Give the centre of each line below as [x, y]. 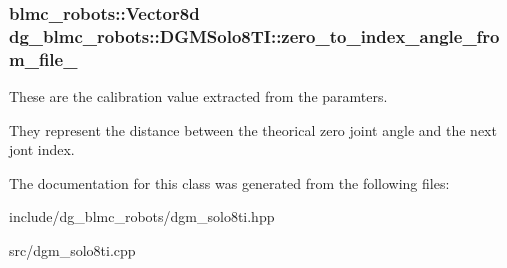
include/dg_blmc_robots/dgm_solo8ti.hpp [142, 216]
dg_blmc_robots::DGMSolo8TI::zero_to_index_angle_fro [254, 35]
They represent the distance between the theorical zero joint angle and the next [253, 129]
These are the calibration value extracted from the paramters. [198, 96]
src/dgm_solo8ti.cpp [72, 250]
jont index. [42, 149]
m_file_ [43, 58]
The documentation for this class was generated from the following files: [229, 182]
